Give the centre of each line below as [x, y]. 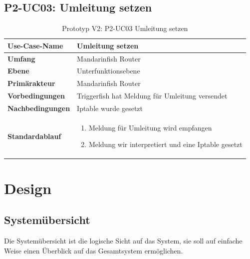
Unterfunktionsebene [109, 71]
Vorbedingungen [36, 96]
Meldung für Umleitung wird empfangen [150, 127]
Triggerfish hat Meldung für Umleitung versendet [152, 96]
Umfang [21, 58]
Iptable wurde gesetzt [110, 108]
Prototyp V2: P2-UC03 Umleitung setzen [125, 28]
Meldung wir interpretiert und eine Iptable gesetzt [165, 144]
